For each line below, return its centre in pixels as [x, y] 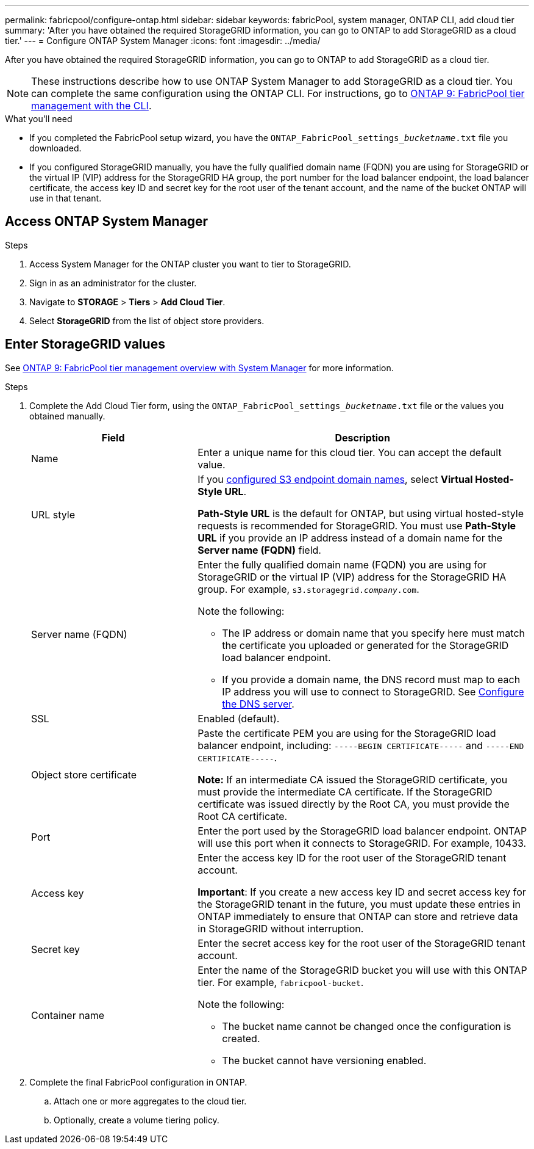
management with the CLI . [91, 106]
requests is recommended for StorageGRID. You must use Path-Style [357, 525]
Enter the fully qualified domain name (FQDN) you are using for [342, 564]
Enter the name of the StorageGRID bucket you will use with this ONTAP [362, 970]
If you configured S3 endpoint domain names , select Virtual [335, 479]
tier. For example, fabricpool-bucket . [281, 982]
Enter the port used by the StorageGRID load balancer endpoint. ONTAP [362, 831]
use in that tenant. [66, 198]
